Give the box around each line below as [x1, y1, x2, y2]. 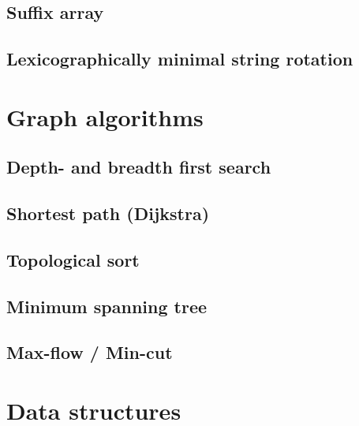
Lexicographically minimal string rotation [6, 47, 353, 71]
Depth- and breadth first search [6, 155, 271, 179]
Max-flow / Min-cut [6, 340, 173, 364]
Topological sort [6, 247, 140, 271]
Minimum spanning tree [6, 293, 208, 318]
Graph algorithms [6, 100, 204, 133]
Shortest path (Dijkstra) [6, 201, 210, 226]
